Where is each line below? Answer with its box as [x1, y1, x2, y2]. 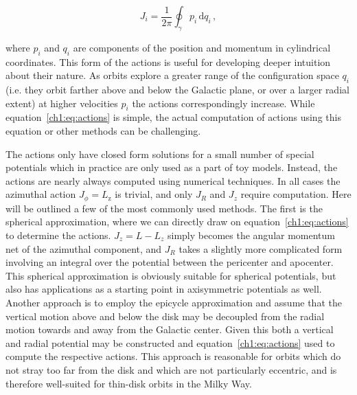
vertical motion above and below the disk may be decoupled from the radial [5, 308, 325, 323]
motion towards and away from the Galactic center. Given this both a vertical [5, 322, 334, 337]
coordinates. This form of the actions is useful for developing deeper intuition [5, 54, 331, 69]
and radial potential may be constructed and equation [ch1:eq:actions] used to [5, 335, 335, 350]
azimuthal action [5, 187, 76, 201]
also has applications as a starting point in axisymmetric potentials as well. [5, 282, 322, 296]
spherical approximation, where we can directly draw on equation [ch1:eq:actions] [5, 214, 349, 229]
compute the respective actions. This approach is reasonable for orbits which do [5, 349, 341, 363]
